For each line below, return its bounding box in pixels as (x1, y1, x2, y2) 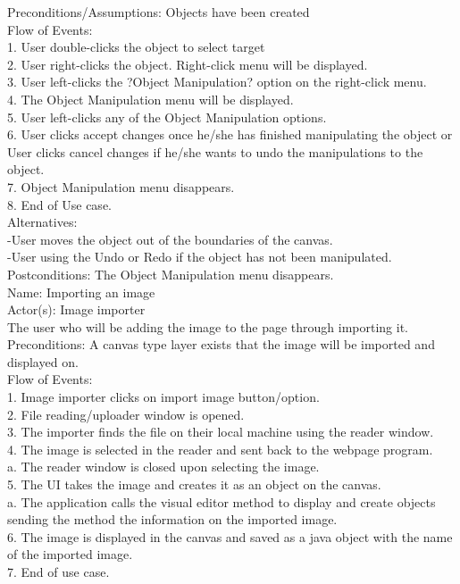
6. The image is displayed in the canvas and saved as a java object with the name (7, 527, 453, 546)
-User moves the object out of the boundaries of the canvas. (7, 229, 333, 248)
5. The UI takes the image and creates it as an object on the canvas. (7, 475, 381, 494)
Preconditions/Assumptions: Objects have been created (7, 3, 310, 21)
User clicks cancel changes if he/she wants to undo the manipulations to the (7, 142, 423, 161)
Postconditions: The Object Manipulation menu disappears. (7, 264, 334, 283)
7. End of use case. (7, 563, 110, 580)
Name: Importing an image (7, 282, 155, 301)
